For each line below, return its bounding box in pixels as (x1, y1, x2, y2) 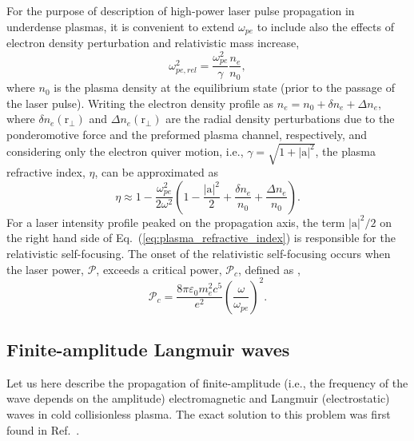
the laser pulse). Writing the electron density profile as (6, 94, 274, 111)
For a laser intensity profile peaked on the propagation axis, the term (6, 213, 345, 230)
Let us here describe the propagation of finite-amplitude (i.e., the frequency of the (6, 374, 408, 391)
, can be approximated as (94, 164, 219, 181)
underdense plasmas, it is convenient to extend (6, 18, 235, 34)
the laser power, (6, 260, 84, 277)
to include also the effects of (257, 18, 394, 34)
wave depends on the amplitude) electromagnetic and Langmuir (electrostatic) (6, 390, 390, 407)
